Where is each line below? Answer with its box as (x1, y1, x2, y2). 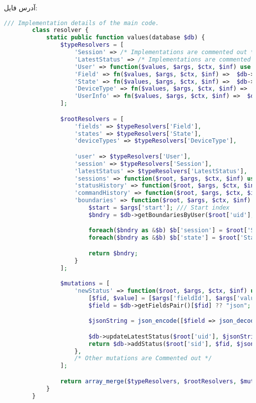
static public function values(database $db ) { (46, 34, 205, 41)
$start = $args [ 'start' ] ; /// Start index (88, 204, 230, 212)
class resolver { (32, 27, 89, 34)
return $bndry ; (88, 249, 138, 257)
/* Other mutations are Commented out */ (74, 355, 212, 362)
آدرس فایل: (4, 2, 37, 12)
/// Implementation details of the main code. (4, 19, 159, 27)
